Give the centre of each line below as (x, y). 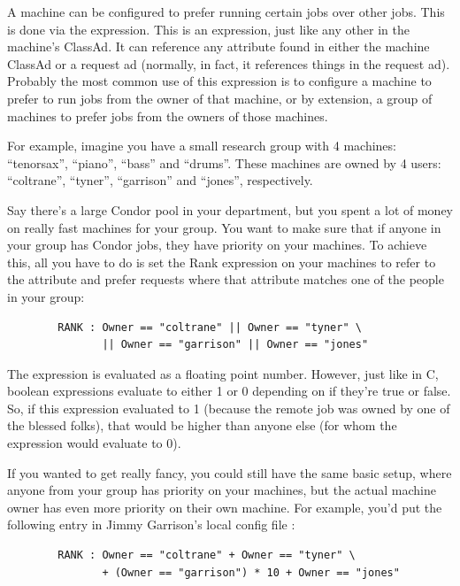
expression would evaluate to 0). (94, 443)
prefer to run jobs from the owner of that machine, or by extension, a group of (220, 98)
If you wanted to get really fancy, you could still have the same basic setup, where (230, 472)
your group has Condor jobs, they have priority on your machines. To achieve (217, 245)
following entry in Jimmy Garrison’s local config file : (151, 524)
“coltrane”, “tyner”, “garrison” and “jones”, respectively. (160, 180)
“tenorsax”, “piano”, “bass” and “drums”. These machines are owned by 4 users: (224, 162)
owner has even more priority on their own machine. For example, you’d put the (225, 507)
